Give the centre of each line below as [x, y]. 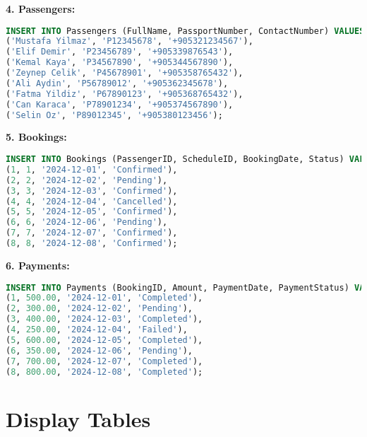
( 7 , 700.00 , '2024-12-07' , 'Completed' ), [104, 361]
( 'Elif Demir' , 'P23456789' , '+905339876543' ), [120, 52]
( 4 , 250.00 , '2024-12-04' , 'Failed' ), [97, 330]
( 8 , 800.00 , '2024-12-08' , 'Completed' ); [104, 372]
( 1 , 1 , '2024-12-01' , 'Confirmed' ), [92, 169]
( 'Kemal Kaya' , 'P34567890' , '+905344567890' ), [120, 63]
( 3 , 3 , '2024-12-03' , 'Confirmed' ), [92, 191]
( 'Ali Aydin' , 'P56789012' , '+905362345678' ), [117, 83]
